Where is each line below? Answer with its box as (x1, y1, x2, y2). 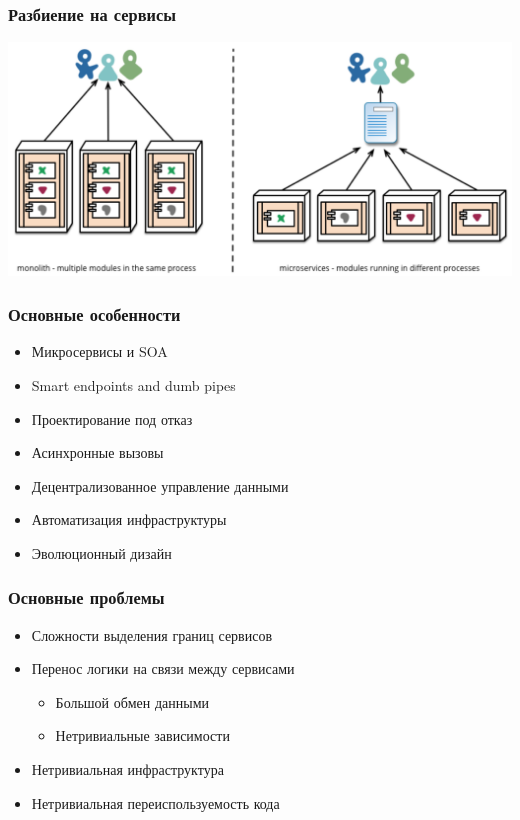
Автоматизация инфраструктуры (31, 509, 227, 530)
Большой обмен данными (55, 691, 210, 712)
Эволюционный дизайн (31, 542, 172, 563)
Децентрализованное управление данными (31, 475, 289, 496)
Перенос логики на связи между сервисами (31, 658, 295, 679)
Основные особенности (8, 302, 181, 327)
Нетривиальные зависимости (55, 725, 230, 746)
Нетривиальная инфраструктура (31, 759, 224, 780)
